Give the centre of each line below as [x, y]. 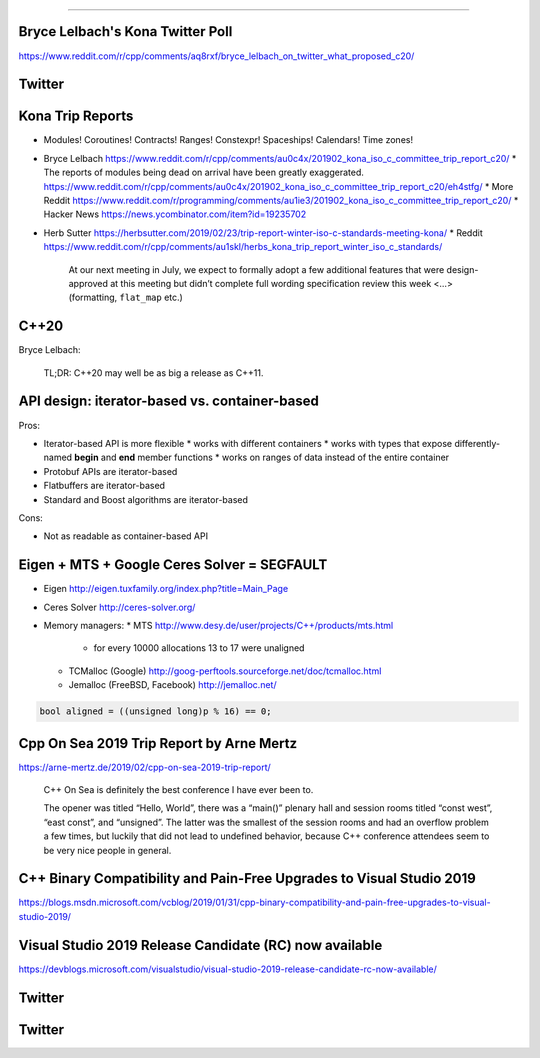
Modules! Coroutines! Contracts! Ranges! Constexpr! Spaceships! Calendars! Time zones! [228, 140]
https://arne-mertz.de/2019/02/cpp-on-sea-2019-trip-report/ [145, 767]
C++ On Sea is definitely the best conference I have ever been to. [178, 790]
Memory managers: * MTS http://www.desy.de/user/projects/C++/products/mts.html [218, 625]
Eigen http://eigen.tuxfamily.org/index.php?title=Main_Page [166, 589]
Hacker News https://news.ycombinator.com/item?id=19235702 [175, 214]
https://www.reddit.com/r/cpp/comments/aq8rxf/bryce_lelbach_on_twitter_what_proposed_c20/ [216, 56]
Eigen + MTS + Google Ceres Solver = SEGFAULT [173, 565]
